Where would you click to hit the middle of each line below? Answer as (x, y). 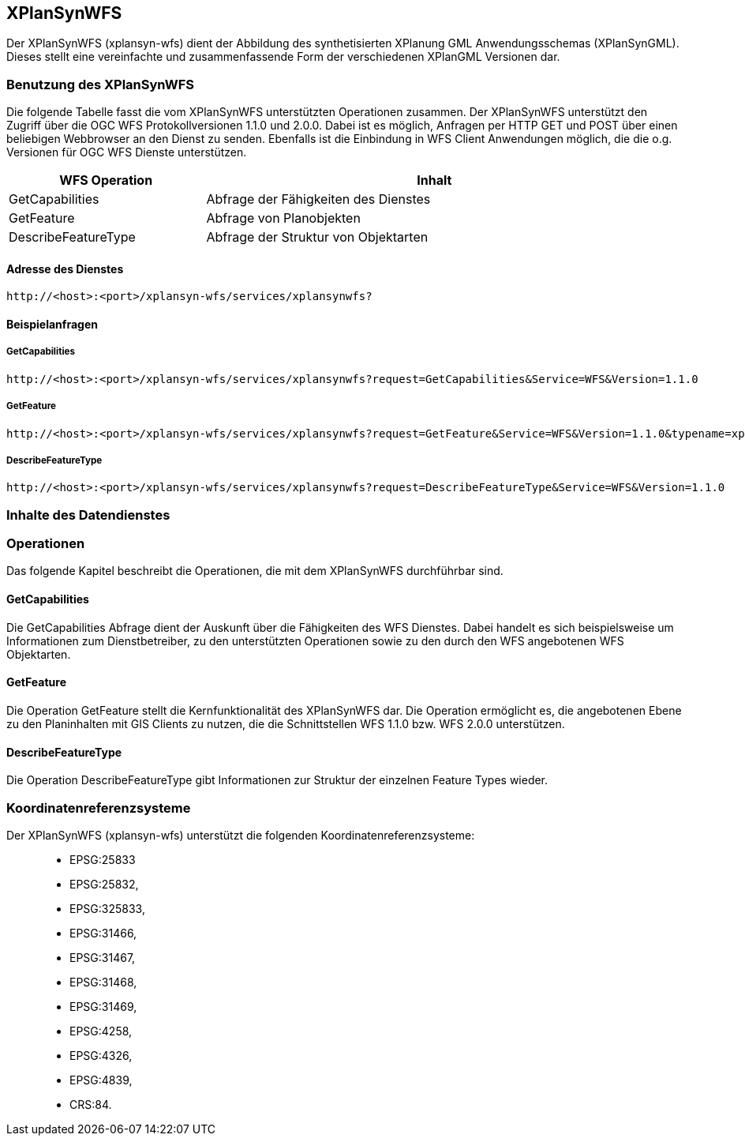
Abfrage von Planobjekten (283, 218)
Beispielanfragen (52, 324)
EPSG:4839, (101, 1080)
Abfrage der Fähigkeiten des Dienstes (318, 199)
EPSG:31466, (103, 933)
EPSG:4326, (101, 1055)
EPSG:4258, (101, 1031)
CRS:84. (91, 1104)
